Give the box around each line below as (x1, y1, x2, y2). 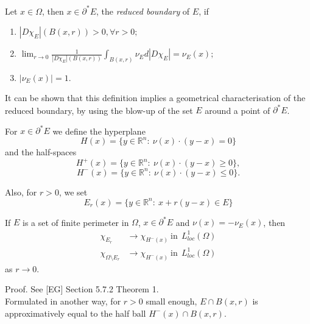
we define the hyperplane (52, 124, 146, 137)
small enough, (146, 294, 197, 307)
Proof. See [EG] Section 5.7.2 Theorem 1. (5, 283, 159, 295)
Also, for (5, 185, 37, 198)
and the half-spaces (5, 146, 77, 158)
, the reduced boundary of (96, 4, 190, 17)
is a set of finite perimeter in (23, 216, 129, 228)
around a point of (205, 104, 270, 116)
